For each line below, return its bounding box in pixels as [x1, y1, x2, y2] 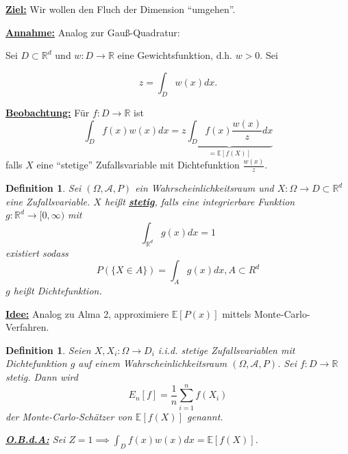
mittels [222, 306, 251, 320]
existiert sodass [5, 245, 69, 260]
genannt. [187, 409, 223, 423]
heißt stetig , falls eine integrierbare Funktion [104, 194, 295, 208]
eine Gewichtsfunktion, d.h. [117, 48, 232, 62]
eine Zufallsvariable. [5, 194, 90, 208]
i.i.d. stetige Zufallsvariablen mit [158, 342, 295, 357]
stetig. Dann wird [5, 369, 78, 383]
